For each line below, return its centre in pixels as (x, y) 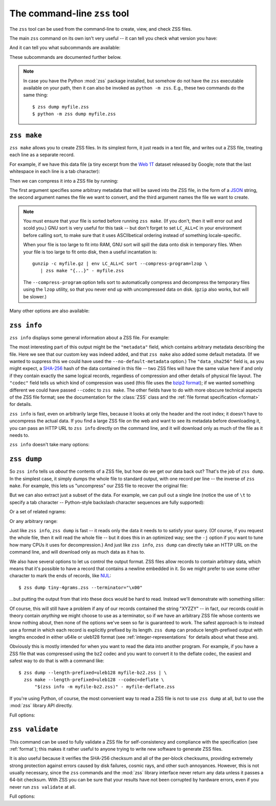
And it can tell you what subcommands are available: (65, 48)
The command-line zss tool (69, 13)
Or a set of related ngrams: (38, 512)
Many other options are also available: (50, 311)
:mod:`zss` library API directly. (41, 706)
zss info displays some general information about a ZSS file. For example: (89, 337)
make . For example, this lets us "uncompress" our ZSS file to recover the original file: (99, 486)
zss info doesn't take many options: (49, 445)
